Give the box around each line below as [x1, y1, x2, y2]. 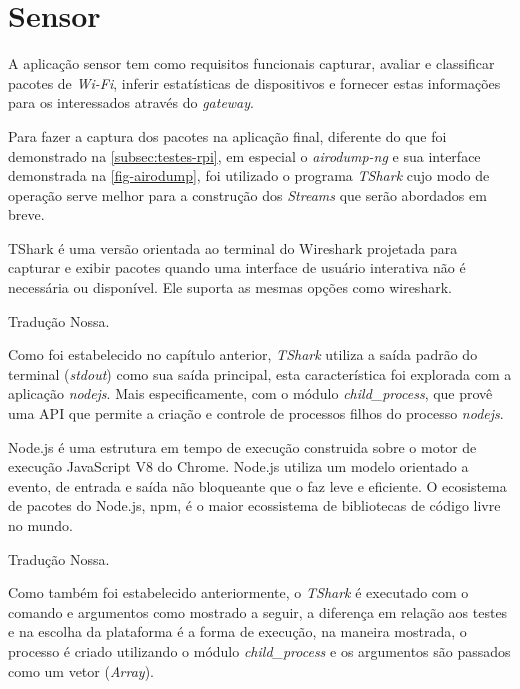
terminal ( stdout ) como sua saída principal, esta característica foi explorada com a [8, 363, 512, 384]
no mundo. [8, 515, 73, 535]
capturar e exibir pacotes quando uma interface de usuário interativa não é [8, 257, 466, 278]
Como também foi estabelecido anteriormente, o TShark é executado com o [8, 582, 469, 603]
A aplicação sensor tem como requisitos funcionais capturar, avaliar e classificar [8, 53, 495, 74]
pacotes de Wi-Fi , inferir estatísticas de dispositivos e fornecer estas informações [8, 72, 501, 93]
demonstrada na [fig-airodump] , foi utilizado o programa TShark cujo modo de [8, 165, 490, 186]
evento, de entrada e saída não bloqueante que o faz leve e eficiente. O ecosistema [8, 475, 507, 496]
